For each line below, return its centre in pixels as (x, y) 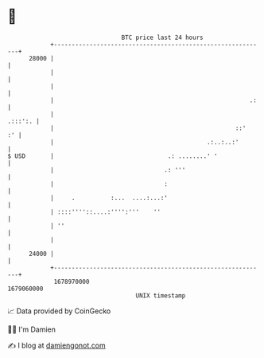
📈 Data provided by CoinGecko (59, 311)
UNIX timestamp (161, 295)
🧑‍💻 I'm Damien (32, 329)
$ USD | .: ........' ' (113, 156)
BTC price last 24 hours (162, 37)
